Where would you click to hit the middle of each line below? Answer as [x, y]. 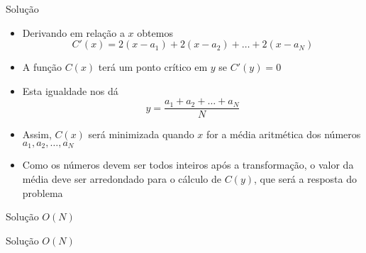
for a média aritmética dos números [284, 134]
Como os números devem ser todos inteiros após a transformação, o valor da [188, 165]
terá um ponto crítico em [153, 67]
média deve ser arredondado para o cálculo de [122, 179]
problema [43, 192]
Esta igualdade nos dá [70, 90]
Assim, [37, 134]
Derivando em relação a [73, 32]
